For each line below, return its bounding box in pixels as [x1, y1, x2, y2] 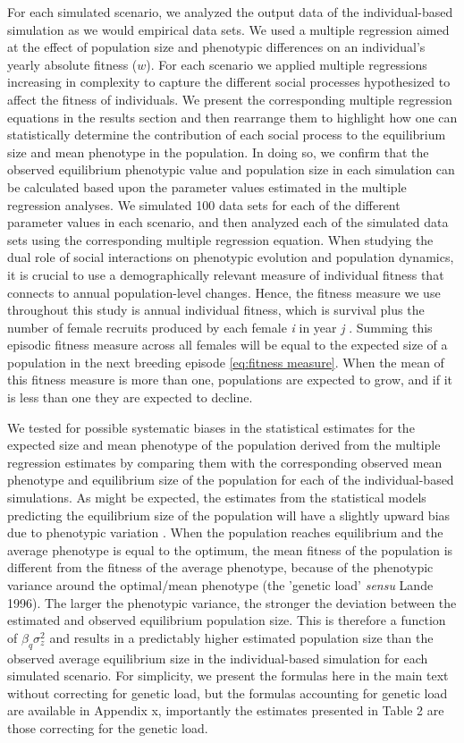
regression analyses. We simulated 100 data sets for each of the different [7, 195, 401, 214]
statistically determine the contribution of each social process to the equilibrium [7, 125, 446, 144]
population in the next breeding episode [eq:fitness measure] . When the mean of [7, 352, 444, 371]
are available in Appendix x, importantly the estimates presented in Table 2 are [7, 701, 444, 720]
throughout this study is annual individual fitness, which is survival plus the [7, 300, 425, 319]
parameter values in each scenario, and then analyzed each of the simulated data [7, 213, 449, 232]
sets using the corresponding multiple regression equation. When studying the [7, 230, 434, 249]
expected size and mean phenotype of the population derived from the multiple [7, 435, 441, 454]
